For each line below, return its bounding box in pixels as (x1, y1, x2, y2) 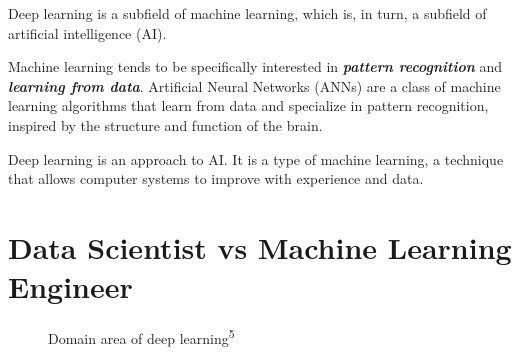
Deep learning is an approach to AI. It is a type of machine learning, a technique (8, 148, 504, 169)
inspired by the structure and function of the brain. (8, 114, 323, 135)
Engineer (8, 266, 133, 307)
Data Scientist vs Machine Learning (8, 226, 512, 267)
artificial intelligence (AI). (8, 22, 167, 43)
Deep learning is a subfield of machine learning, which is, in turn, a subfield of (8, 3, 487, 23)
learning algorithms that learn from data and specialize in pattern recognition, (8, 95, 489, 116)
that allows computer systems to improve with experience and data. (8, 168, 424, 189)
